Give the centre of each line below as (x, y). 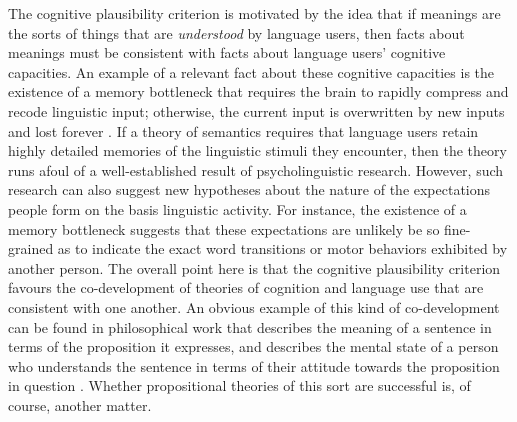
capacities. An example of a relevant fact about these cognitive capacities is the (251, 71)
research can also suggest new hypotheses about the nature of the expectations (249, 189)
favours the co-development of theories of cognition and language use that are (246, 287)
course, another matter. (80, 404)
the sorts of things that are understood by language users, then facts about (236, 32)
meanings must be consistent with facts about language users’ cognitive (227, 52)
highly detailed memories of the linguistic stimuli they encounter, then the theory (257, 150)
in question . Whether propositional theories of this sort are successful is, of (239, 385)
